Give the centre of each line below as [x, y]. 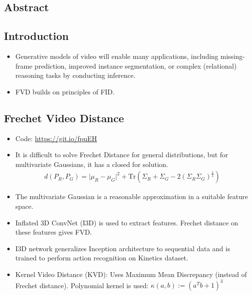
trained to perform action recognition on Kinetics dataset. [102, 258]
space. [24, 206]
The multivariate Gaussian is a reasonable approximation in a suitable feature [132, 196]
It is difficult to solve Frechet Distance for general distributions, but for [122, 155]
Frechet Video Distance [64, 118]
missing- [233, 56]
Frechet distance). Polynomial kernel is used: [82, 285]
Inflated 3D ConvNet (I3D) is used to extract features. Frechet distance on [127, 222]
